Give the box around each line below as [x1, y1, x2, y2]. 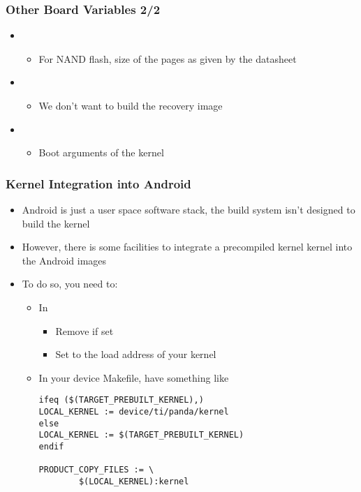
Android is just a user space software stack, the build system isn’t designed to [22, 202, 355, 216]
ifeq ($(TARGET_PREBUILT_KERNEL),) [38, 395, 204, 405]
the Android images [22, 253, 107, 267]
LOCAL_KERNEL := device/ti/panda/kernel [38, 407, 229, 417]
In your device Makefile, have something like [38, 370, 229, 385]
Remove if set [55, 323, 114, 338]
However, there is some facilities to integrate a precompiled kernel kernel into [22, 239, 353, 254]
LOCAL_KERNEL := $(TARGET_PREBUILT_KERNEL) [38, 430, 244, 440]
